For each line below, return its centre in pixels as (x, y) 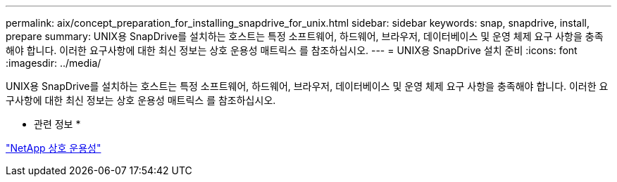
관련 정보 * (57, 124)
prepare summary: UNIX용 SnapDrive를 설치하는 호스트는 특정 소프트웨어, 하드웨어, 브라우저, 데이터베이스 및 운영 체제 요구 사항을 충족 (305, 36)
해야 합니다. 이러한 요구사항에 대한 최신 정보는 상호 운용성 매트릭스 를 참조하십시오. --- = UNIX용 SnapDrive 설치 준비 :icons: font (292, 50)
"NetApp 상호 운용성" (54, 148)
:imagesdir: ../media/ (54, 63)
